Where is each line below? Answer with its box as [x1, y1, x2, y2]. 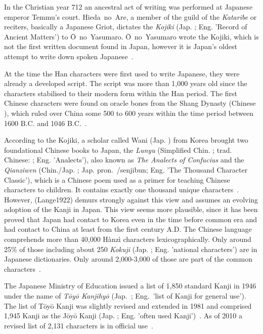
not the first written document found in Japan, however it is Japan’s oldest [4, 41, 237, 52]
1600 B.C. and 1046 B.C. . [4, 117, 87, 128]
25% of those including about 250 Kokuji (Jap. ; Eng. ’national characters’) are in [4, 243, 257, 254]
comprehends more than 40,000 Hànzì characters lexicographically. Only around [4, 234, 251, 244]
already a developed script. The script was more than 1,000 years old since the [4, 78, 247, 89]
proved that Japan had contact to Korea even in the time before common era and [4, 214, 257, 224]
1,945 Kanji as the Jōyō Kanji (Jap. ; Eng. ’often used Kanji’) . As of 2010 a [4, 310, 243, 321]
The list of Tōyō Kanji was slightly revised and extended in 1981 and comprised [4, 300, 252, 311]
